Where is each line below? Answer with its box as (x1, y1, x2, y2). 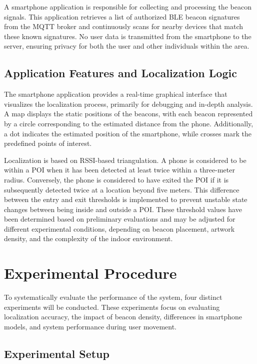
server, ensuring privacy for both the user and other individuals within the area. (4, 41, 249, 51)
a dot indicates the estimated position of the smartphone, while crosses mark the (4, 128, 251, 138)
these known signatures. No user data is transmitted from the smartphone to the (4, 31, 251, 41)
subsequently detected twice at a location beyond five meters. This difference (4, 184, 239, 195)
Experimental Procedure (4, 263, 177, 283)
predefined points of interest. (4, 138, 92, 148)
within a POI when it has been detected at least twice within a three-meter (4, 164, 235, 175)
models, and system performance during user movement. (4, 321, 177, 331)
